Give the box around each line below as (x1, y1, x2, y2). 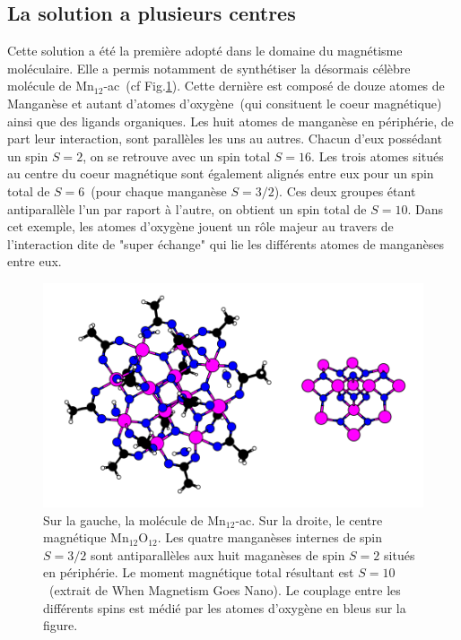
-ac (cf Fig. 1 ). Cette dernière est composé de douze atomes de (103, 76, 445, 95)
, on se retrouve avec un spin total (83, 146, 271, 165)
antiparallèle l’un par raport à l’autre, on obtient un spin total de (7, 199, 367, 218)
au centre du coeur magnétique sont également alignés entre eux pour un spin (7, 164, 434, 183)
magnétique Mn (43, 528, 129, 547)
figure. (43, 616, 78, 635)
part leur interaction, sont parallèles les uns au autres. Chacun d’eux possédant (7, 129, 442, 148)
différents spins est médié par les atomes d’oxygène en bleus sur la (43, 598, 406, 617)
